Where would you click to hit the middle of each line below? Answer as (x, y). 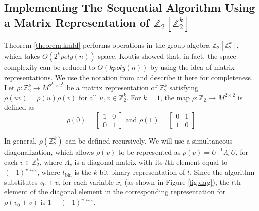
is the (83, 172)
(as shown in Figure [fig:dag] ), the (177, 182)
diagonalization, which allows (49, 151)
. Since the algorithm (222, 172)
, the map (175, 97)
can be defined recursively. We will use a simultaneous (149, 140)
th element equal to (197, 161)
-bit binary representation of (141, 172)
